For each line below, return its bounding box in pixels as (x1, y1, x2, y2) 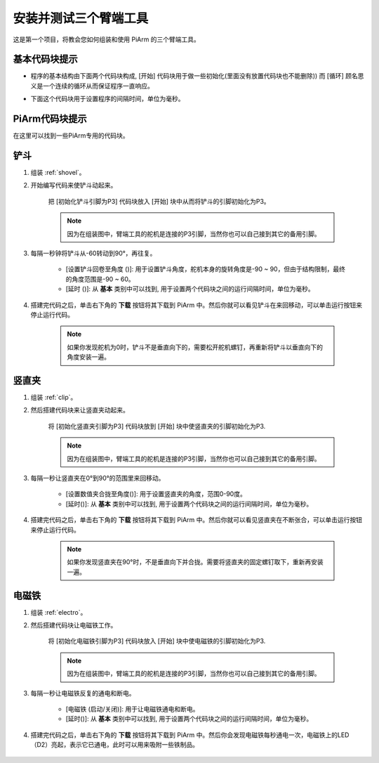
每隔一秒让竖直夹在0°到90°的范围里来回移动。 (30, 474, 165, 482)
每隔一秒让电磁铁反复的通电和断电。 (30, 689, 135, 697)
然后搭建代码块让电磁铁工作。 (30, 621, 117, 630)
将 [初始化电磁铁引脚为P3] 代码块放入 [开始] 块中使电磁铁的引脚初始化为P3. (48, 637, 266, 646)
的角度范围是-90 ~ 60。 (65, 275, 135, 283)
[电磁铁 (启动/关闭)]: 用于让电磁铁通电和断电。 (65, 705, 199, 713)
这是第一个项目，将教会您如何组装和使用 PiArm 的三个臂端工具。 (13, 35, 200, 44)
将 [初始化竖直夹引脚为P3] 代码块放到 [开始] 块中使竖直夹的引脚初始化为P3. (48, 422, 266, 430)
